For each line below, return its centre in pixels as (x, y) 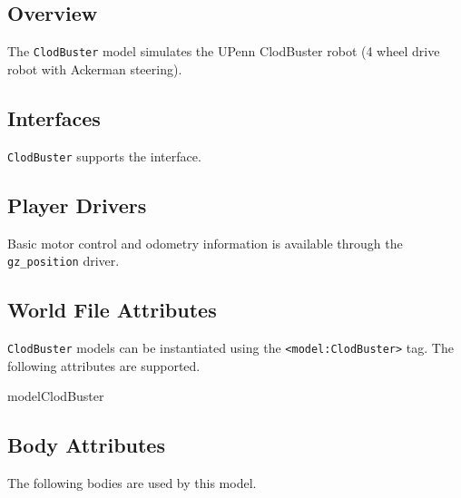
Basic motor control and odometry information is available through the (205, 243)
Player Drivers (77, 205)
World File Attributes (112, 310)
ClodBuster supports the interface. (104, 156)
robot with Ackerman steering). (95, 68)
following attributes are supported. (104, 365)
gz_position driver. (64, 261)
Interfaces (54, 117)
